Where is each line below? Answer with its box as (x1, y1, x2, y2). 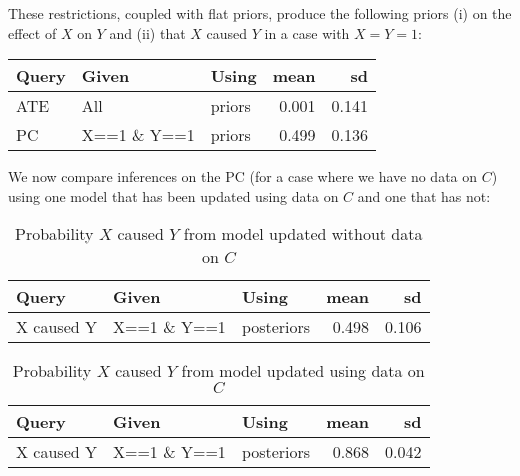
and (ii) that (109, 22, 186, 43)
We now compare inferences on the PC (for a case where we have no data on (8, 166, 478, 187)
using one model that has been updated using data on (8, 185, 339, 206)
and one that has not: (357, 185, 491, 206)
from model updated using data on (181, 359, 425, 383)
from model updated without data (183, 222, 423, 246)
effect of (8, 22, 57, 43)
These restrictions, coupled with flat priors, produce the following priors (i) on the (8, 3, 512, 23)
